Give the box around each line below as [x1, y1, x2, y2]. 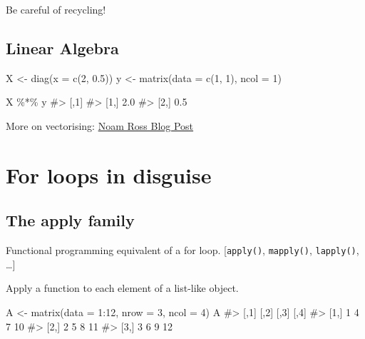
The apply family [6, 209, 135, 231]
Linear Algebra [6, 36, 119, 59]
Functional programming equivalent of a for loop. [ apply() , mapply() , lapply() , [6, 243, 359, 258]
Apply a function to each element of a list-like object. [6, 280, 239, 295]
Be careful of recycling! [6, 2, 106, 16]
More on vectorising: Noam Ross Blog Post [6, 118, 194, 133]
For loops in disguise [6, 160, 212, 189]
